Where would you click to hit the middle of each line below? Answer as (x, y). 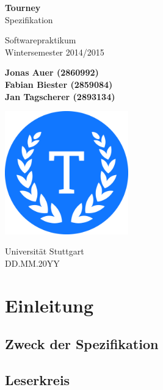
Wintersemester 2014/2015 (55, 52)
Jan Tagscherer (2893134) (60, 96)
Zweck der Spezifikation (82, 344)
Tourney (23, 7)
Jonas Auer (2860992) (52, 72)
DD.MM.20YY (32, 263)
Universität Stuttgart (45, 251)
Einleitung (49, 305)
